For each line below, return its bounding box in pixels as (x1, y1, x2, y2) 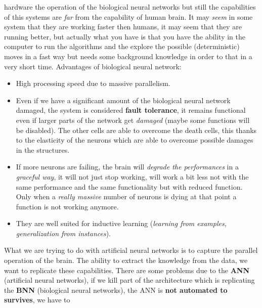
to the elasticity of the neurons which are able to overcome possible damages (16, 135, 253, 145)
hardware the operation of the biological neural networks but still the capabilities (4, 2, 256, 12)
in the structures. (16, 144, 70, 155)
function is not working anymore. (16, 201, 119, 211)
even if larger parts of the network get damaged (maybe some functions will (16, 114, 250, 125)
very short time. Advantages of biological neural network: (4, 61, 182, 71)
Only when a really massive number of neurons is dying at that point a (16, 191, 237, 202)
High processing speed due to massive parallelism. (16, 78, 170, 89)
